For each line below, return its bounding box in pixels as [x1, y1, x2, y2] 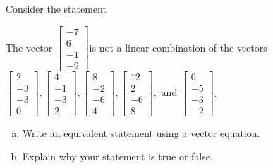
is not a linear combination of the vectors [89, 40, 267, 54]
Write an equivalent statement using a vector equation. [22, 125, 260, 140]
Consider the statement [6, 1, 107, 16]
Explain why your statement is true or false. [22, 149, 213, 164]
